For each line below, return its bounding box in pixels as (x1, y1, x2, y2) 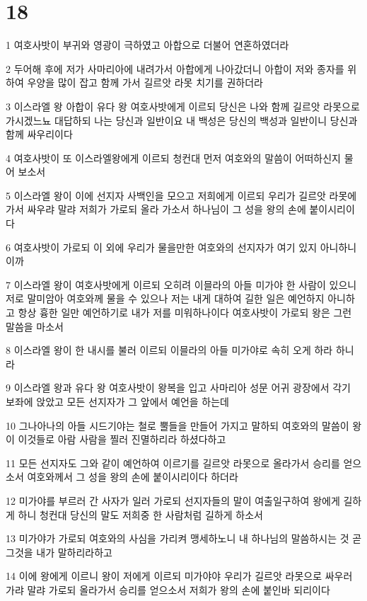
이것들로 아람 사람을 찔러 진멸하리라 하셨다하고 (18, 432, 226, 447)
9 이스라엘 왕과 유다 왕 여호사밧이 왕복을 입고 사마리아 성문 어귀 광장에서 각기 (6, 380, 351, 395)
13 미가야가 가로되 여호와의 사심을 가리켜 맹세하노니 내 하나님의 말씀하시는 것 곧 (6, 531, 362, 546)
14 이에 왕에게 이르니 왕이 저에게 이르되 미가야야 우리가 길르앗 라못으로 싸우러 (6, 568, 353, 583)
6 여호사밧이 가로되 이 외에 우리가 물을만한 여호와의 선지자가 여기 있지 (6, 239, 318, 254)
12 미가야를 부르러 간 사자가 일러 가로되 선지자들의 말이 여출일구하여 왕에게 (6, 493, 340, 508)
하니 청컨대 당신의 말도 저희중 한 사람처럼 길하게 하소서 (18, 507, 263, 522)
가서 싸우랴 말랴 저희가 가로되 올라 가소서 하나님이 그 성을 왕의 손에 (6, 202, 306, 217)
